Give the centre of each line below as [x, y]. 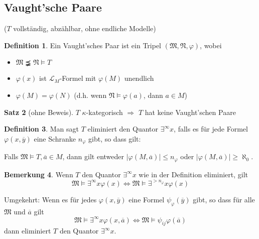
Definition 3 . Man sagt [42, 129]
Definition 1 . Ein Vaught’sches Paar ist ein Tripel [83, 45]
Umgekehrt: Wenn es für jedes [50, 199]
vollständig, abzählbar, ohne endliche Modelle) [85, 28]
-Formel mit [78, 78]
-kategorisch [104, 112]
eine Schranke [55, 138]
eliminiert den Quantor [123, 129]
